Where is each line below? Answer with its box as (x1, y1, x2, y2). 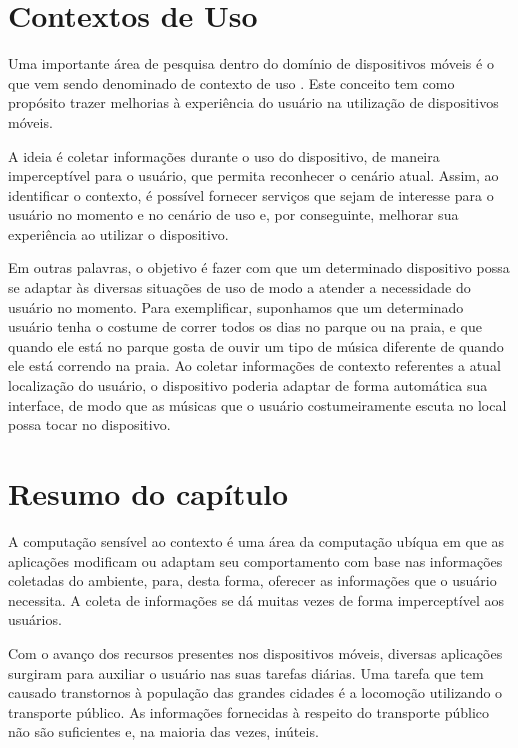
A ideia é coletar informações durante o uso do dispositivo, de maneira (8, 145, 440, 166)
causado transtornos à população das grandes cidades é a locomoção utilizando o (8, 682, 503, 703)
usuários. (8, 609, 62, 630)
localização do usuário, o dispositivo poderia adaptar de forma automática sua (8, 375, 488, 396)
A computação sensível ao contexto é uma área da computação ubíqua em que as (8, 530, 505, 551)
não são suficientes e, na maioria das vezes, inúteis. (8, 721, 319, 742)
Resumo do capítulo (8, 473, 289, 513)
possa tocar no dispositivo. (8, 414, 171, 435)
